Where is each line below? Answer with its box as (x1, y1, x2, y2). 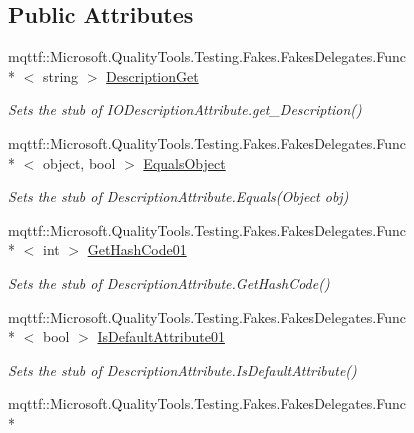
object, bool (42, 152, 116, 173)
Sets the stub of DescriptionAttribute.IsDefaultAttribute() (8, 359, 357, 380)
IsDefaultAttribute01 (97, 326, 225, 347)
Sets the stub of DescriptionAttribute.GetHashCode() (8, 272, 330, 293)
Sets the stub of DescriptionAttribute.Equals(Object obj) (8, 186, 349, 207)
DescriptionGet (106, 65, 199, 86)
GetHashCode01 (87, 239, 187, 260)
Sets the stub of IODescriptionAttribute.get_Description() (8, 99, 362, 120)
